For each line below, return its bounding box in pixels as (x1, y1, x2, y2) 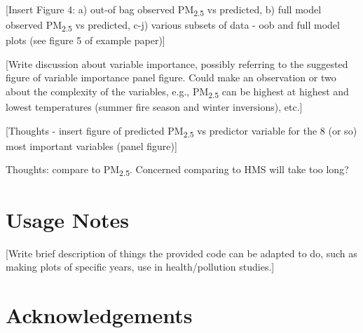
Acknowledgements (6, 301, 193, 329)
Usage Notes (6, 205, 130, 233)
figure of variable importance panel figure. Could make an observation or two (6, 70, 336, 85)
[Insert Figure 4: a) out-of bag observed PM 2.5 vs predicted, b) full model (6, 2, 322, 18)
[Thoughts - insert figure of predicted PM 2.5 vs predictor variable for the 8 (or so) (6, 123, 357, 140)
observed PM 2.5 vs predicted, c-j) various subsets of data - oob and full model (6, 18, 340, 34)
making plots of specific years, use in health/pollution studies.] (6, 259, 275, 274)
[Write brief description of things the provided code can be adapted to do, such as (6, 245, 357, 260)
